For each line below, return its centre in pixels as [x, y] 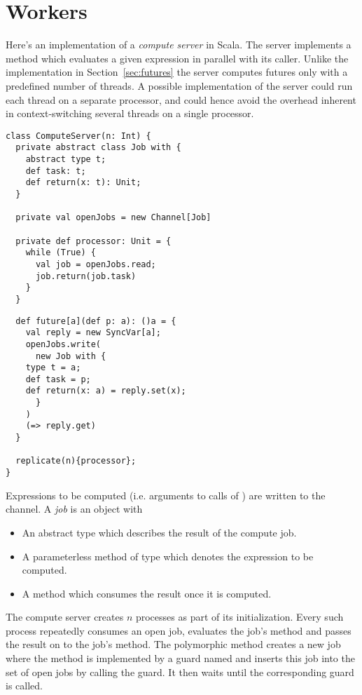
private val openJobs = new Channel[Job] [113, 218]
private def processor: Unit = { [93, 241]
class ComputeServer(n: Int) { [78, 136]
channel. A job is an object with [74, 509]
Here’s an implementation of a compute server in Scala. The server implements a [179, 45]
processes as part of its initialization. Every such [239, 617]
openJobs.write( [63, 344]
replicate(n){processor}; [76, 461]
